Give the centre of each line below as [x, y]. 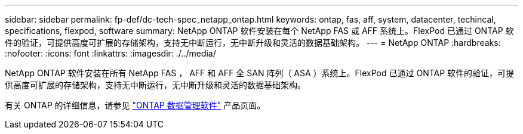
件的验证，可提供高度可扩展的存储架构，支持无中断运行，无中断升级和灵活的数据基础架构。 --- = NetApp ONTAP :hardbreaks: [253, 43]
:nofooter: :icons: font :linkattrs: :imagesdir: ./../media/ [110, 53]
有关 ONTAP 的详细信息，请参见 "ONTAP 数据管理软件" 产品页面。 [135, 105]
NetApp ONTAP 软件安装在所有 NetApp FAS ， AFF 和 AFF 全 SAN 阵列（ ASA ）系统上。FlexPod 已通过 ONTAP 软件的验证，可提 [260, 73]
